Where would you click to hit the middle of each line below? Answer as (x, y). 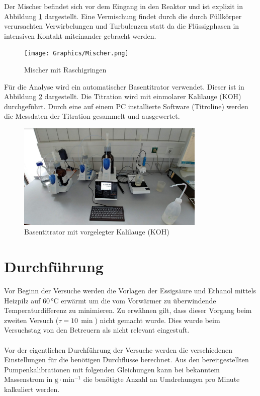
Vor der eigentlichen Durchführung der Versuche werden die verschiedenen (118, 349)
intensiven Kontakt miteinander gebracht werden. (80, 35)
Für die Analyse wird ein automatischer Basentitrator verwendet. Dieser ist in (124, 86)
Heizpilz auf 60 (27, 300)
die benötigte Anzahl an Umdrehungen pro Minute (161, 379)
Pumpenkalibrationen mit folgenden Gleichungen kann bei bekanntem (112, 369)
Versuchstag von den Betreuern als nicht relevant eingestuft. (97, 330)
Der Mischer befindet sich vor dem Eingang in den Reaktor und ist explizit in (124, 6)
